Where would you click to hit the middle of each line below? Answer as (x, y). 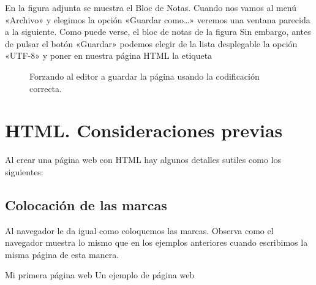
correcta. (46, 88)
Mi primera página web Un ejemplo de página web (100, 275)
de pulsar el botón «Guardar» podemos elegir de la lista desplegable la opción (151, 43)
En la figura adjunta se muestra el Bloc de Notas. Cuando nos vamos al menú (151, 7)
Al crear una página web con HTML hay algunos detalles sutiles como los (143, 160)
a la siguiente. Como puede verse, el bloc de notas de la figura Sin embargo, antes (158, 32)
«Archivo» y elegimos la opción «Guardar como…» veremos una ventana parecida (158, 19)
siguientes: (24, 171)
